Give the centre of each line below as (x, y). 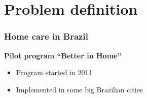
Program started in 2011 (54, 72)
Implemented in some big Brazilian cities (79, 89)
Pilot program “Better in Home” (63, 55)
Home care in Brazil (46, 36)
